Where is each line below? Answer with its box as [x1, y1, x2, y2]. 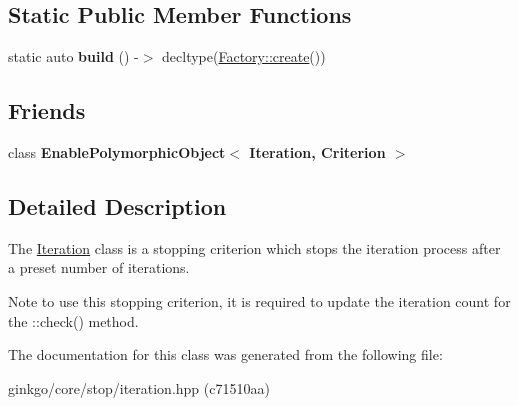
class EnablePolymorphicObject [8, 142, 226, 162]
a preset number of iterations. [8, 257, 190, 278]
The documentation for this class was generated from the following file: [8, 344, 443, 365]
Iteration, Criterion [249, 142, 386, 162]
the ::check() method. [8, 310, 139, 331]
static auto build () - [8, 46, 139, 67]
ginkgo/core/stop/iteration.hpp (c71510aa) [8, 377, 270, 398]
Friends [8, 95, 86, 126]
